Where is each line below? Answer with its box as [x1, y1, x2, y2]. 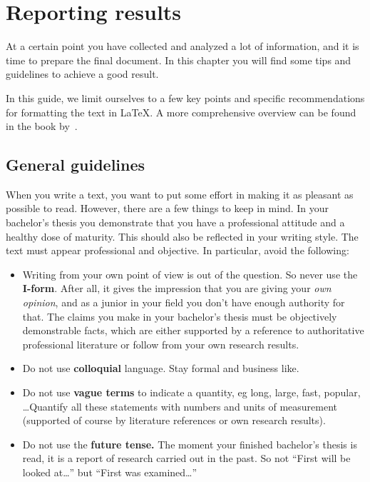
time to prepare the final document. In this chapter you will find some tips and [6, 52, 351, 67]
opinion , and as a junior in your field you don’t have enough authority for [22, 295, 345, 310]
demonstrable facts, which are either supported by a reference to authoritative [22, 323, 364, 338]
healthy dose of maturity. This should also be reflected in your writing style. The [6, 229, 359, 243]
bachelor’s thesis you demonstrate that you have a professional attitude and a [6, 215, 345, 230]
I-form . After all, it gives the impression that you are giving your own [22, 281, 332, 296]
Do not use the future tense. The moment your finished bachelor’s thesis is [22, 436, 357, 451]
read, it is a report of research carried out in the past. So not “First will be [22, 451, 351, 466]
